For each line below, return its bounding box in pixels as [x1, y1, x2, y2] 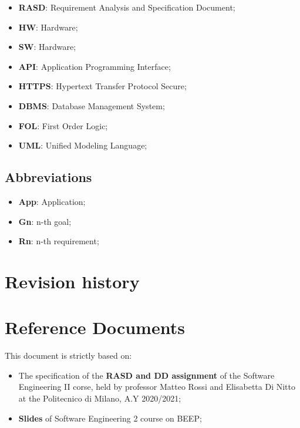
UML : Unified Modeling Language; [18, 139, 147, 151]
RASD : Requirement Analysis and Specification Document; [18, 1, 235, 13]
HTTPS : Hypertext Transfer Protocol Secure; [18, 80, 187, 92]
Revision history [5, 269, 140, 293]
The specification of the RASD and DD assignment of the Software [18, 369, 275, 381]
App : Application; [18, 195, 86, 207]
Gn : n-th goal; [18, 215, 72, 227]
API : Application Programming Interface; [18, 60, 171, 72]
